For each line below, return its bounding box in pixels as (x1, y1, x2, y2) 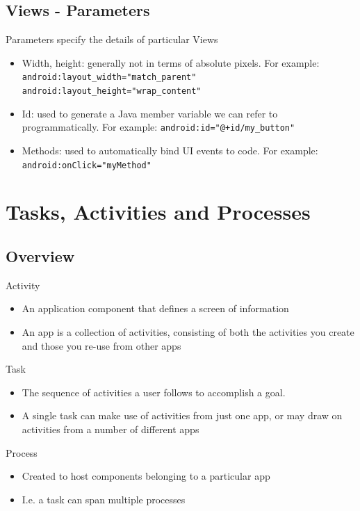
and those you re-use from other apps (22, 338, 181, 352)
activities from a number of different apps (22, 421, 199, 436)
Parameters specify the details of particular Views (6, 32, 218, 47)
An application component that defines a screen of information (22, 301, 289, 316)
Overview (6, 245, 75, 266)
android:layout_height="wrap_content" (22, 86, 202, 97)
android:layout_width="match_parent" (22, 72, 197, 83)
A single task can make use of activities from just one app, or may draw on (22, 408, 343, 423)
